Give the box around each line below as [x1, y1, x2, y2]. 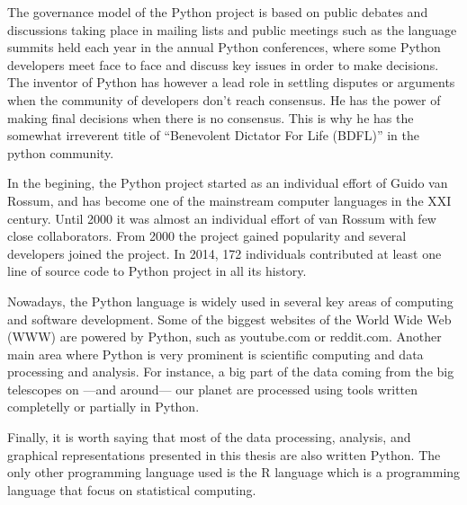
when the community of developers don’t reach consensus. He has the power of [7, 90, 441, 109]
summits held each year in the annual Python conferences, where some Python [7, 38, 441, 57]
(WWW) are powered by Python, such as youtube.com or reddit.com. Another [7, 327, 442, 346]
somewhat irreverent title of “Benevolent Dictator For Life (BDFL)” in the [7, 126, 419, 145]
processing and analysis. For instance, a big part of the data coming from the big [7, 362, 454, 381]
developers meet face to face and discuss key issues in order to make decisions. [7, 55, 439, 74]
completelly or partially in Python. [7, 397, 200, 416]
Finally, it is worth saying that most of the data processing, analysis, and [7, 428, 411, 447]
